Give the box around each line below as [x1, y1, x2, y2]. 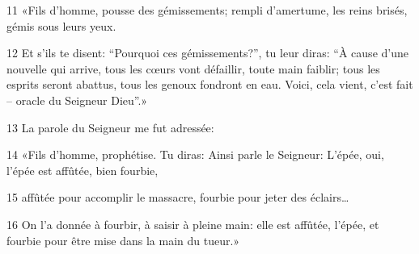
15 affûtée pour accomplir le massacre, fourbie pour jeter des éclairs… [6, 189, 349, 206]
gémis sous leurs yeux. [6, 17, 116, 34]
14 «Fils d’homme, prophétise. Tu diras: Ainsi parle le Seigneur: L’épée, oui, [6, 146, 384, 163]
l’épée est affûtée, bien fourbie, [6, 161, 159, 178]
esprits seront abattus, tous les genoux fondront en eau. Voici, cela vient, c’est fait [6, 76, 413, 93]
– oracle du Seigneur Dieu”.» [6, 91, 148, 108]
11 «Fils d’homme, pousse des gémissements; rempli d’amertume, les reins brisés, [6, 2, 408, 18]
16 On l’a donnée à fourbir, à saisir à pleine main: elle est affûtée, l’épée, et [6, 215, 379, 232]
